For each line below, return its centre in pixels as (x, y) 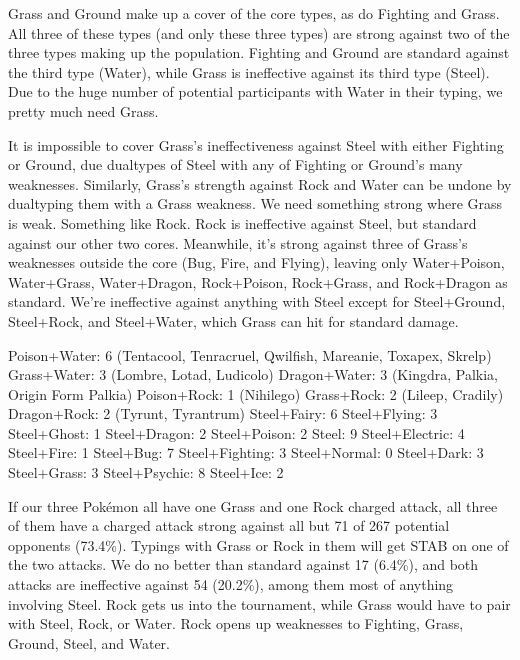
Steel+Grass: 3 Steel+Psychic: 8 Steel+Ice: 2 (146, 472)
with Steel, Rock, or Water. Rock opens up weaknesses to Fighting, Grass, (236, 623)
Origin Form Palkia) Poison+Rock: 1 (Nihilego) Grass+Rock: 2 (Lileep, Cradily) (256, 393)
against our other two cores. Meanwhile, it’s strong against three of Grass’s (238, 242)
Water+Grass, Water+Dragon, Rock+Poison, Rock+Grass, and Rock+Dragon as (258, 281)
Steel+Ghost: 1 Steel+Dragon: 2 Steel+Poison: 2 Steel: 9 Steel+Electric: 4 (236, 432)
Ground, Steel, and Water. (89, 642)
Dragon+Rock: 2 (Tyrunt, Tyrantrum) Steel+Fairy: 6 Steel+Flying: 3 (223, 413)
